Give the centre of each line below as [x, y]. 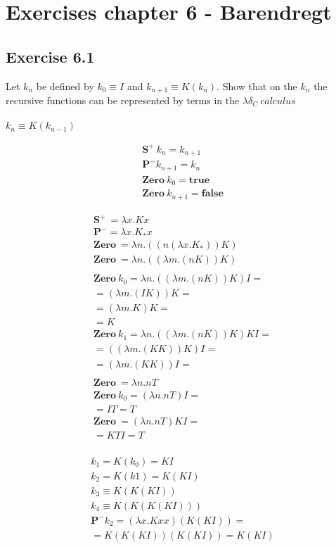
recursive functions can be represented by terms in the [123, 100]
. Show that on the [257, 86]
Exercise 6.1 [50, 56]
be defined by [65, 86]
